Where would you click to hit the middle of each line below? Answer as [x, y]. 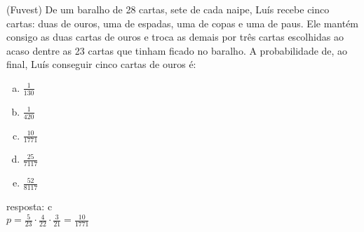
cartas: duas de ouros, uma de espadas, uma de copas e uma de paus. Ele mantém [183, 23]
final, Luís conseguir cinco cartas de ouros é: [101, 64]
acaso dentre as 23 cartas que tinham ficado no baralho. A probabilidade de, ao [177, 50]
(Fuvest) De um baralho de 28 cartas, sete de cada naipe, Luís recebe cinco [168, 9]
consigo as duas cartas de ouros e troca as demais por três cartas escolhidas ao [175, 37]
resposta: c [29, 206]
